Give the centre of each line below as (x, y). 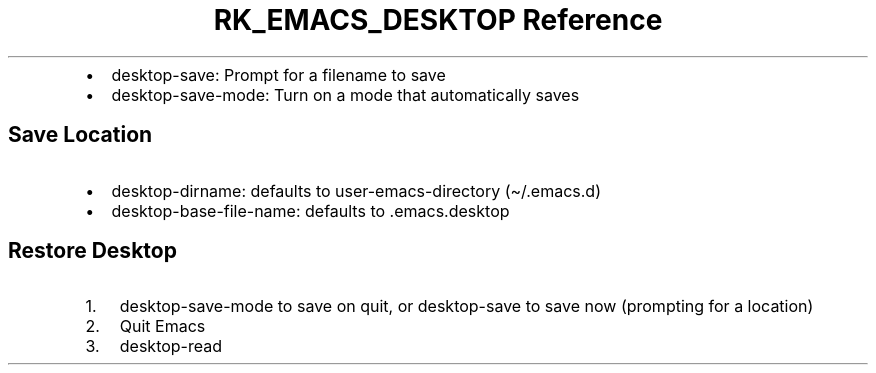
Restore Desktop (92, 251)
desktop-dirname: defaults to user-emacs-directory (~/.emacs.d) (356, 190)
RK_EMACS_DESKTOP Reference (438, 20)
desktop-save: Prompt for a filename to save (278, 74)
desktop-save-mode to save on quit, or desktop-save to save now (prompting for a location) (466, 306)
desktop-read (170, 346)
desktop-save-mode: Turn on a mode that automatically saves (345, 94)
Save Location (80, 135)
